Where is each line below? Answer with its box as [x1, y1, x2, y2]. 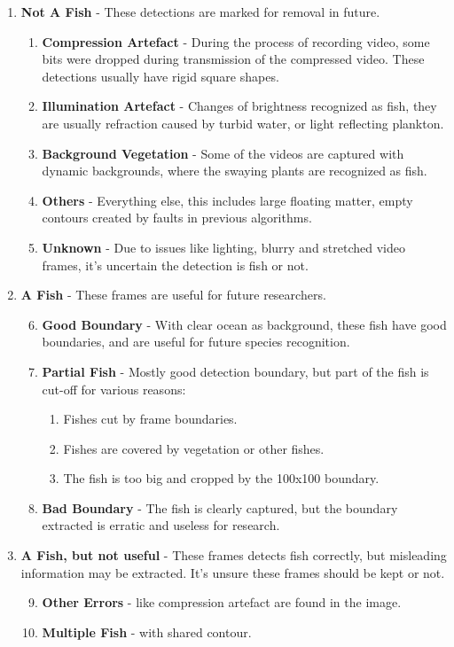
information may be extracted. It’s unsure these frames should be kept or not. [20, 563, 445, 581]
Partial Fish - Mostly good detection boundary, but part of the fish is [42, 362, 429, 380]
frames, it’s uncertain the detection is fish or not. [42, 255, 309, 274]
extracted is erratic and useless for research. [42, 516, 280, 534]
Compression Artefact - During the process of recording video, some [42, 32, 430, 51]
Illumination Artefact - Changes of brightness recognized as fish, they [42, 97, 437, 115]
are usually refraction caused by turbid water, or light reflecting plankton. [42, 113, 444, 132]
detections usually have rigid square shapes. [42, 66, 279, 85]
